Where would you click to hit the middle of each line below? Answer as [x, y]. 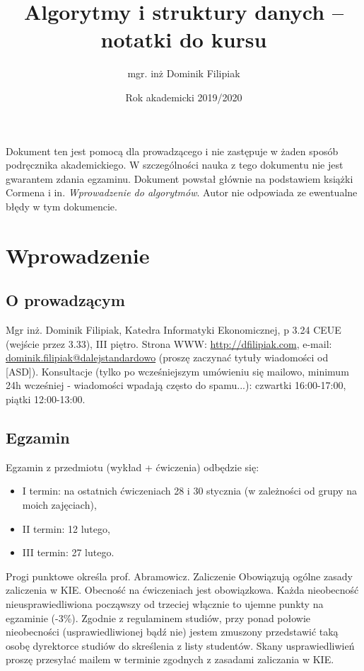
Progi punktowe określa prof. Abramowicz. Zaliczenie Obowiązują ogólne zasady [179, 576]
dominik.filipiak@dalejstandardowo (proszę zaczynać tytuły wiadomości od [167, 357]
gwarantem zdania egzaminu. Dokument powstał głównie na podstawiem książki [180, 178]
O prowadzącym [65, 300]
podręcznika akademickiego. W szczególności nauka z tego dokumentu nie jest [175, 165]
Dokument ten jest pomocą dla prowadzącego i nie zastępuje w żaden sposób [172, 151]
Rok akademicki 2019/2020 [184, 97]
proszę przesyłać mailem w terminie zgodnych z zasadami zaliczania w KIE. [170, 659]
